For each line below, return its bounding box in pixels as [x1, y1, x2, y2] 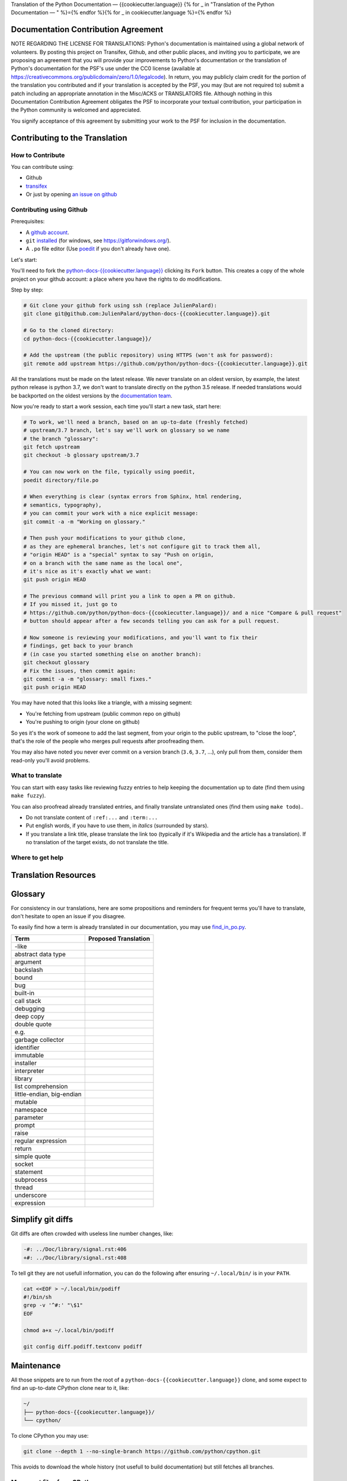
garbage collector [14, 1036, 65, 1044]
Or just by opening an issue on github [25, 191, 118, 198]
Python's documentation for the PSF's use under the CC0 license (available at [11, 65, 201, 72]
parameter [14, 1113, 44, 1121]
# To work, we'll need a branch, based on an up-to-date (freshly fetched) [23, 418, 249, 425]
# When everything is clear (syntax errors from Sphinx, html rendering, [23, 493, 242, 500]
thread [14, 1183, 33, 1191]
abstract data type [14, 950, 66, 958]
